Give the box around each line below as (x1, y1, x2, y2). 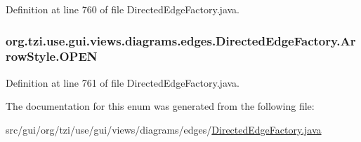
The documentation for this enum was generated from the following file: (6, 99, 315, 113)
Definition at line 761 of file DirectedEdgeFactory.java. (6, 75, 240, 90)
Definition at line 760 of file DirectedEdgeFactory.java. (6, 2, 240, 16)
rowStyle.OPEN (6, 48, 98, 65)
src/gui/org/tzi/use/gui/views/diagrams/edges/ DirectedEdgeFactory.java (6, 122, 322, 136)
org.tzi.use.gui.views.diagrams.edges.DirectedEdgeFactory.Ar (6, 31, 356, 49)
